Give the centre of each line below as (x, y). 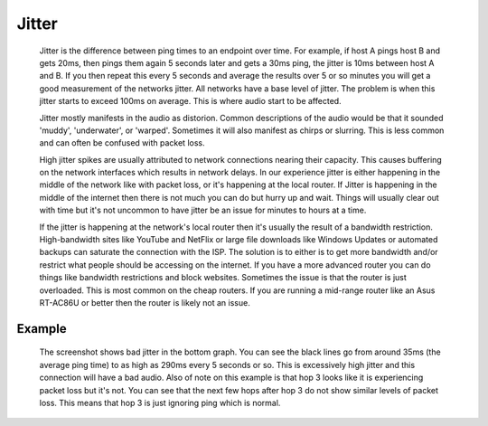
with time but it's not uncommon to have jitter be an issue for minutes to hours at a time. (203, 210)
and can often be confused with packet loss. (122, 143)
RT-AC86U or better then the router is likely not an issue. (145, 302)
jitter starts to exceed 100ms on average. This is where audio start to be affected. (191, 101)
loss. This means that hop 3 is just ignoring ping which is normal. (160, 402)
